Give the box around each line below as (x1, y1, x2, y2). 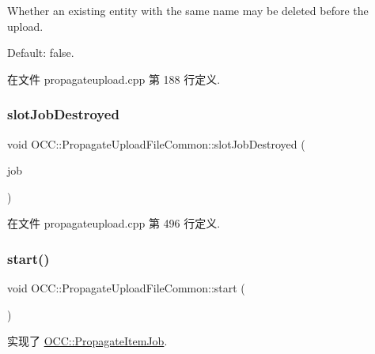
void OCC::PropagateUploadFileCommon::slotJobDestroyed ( (7, 135, 305, 152)
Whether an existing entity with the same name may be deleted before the (7, 2, 369, 18)
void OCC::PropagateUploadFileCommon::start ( (7, 280, 245, 296)
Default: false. (7, 44, 74, 61)
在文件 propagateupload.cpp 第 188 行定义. (7, 70, 221, 87)
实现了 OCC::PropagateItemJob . (7, 333, 168, 349)
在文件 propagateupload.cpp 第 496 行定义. (7, 215, 221, 232)
